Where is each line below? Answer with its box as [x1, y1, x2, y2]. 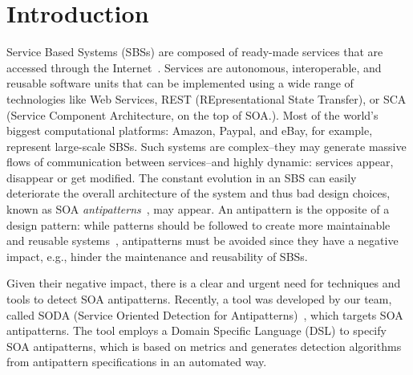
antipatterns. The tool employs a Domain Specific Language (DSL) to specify [6, 322, 387, 339]
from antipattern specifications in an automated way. [6, 353, 267, 370]
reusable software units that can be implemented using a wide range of [6, 75, 354, 92]
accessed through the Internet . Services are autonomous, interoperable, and [6, 59, 382, 75]
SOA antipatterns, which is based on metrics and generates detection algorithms [6, 337, 402, 354]
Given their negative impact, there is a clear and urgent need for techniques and [6, 275, 401, 291]
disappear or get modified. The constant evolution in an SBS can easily [6, 169, 357, 185]
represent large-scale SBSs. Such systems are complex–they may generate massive [6, 137, 407, 154]
